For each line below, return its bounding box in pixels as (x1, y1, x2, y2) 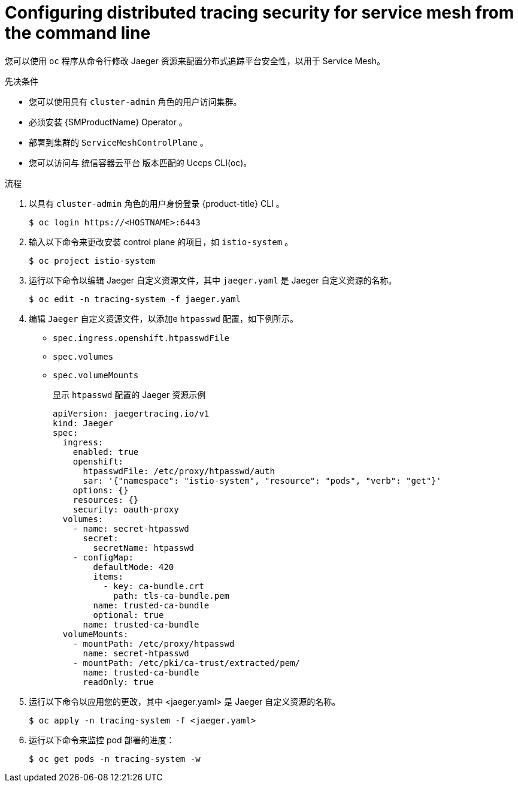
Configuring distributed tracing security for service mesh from (5, 2, 514, 23)
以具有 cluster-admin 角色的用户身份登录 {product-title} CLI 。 (29, 198, 284, 209)
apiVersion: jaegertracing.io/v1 (53, 408, 210, 418)
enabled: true (72, 447, 139, 457)
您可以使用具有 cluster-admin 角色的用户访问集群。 (29, 96, 242, 107)
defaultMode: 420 (93, 562, 174, 572)
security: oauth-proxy (72, 504, 179, 514)
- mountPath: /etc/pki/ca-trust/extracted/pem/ (72, 658, 301, 668)
